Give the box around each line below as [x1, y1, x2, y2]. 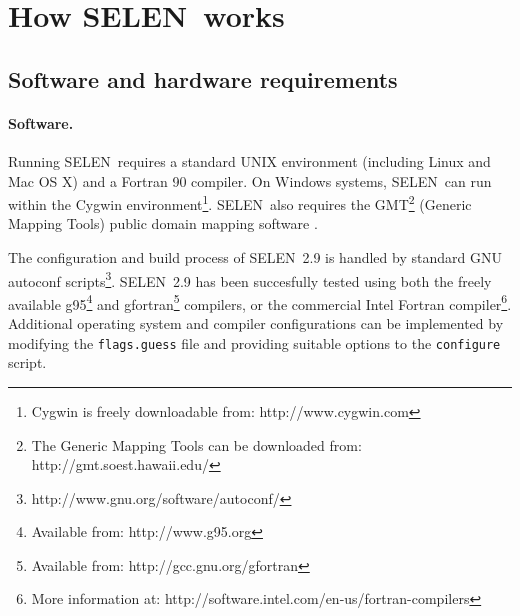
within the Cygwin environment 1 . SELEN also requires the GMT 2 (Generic [8, 191, 472, 214]
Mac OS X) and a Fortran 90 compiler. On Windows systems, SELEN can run [8, 170, 492, 191]
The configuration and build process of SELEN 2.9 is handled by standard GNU [8, 246, 502, 267]
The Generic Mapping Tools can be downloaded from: [31, 434, 362, 455]
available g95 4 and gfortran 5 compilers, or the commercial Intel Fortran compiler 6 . [8, 290, 512, 314]
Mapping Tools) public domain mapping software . [8, 213, 318, 234]
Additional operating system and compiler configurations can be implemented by [8, 313, 504, 334]
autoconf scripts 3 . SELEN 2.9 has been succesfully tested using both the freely [8, 267, 492, 291]
